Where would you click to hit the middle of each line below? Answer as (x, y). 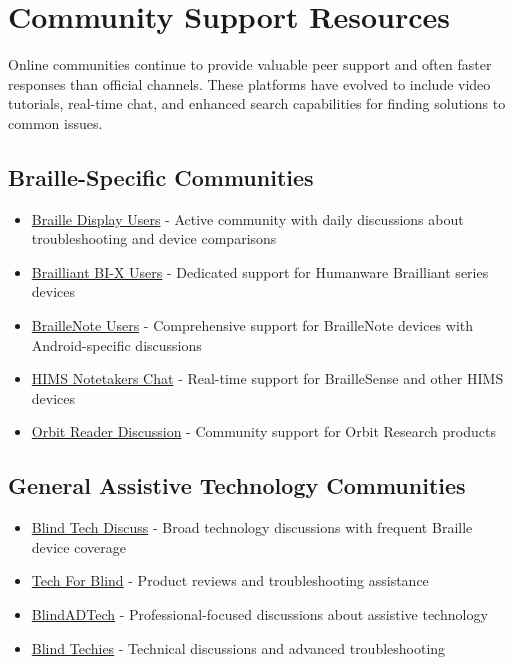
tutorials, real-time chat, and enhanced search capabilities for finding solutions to (257, 103)
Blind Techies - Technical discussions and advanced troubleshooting (238, 647)
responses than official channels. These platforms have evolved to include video (249, 83)
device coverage (78, 546)
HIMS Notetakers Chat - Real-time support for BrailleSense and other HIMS (267, 378)
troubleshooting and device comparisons (154, 238)
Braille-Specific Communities (161, 176)
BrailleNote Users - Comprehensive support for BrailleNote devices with (252, 325)
